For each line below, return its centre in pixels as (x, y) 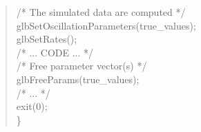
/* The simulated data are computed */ (101, 12)
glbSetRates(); (47, 39)
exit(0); (32, 106)
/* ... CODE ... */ (55, 52)
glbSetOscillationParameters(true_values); (106, 25)
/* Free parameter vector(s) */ (82, 66)
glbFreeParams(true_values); (78, 79)
